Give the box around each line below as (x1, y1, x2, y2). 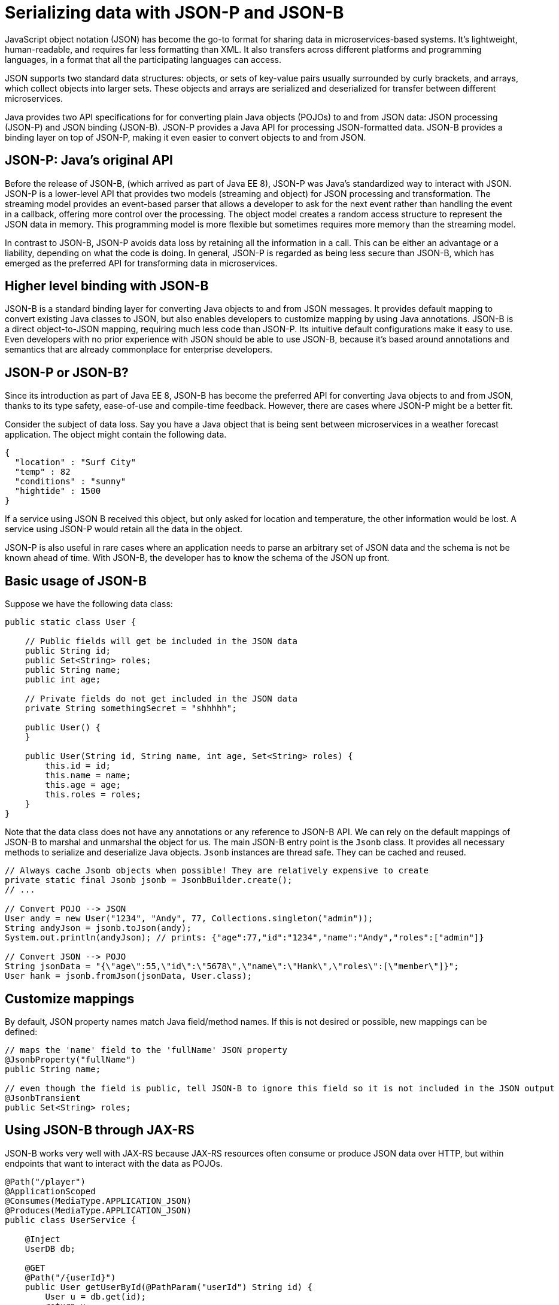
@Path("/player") (5, 1176, 86, 1186)
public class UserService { (5, 1215, 136, 1225)
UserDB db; (25, 1243, 76, 1254)
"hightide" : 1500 (14, 486, 101, 496)
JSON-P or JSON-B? (5, 365, 129, 380)
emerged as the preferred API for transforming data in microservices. (5, 257, 278, 268)
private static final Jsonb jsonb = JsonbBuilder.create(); (5, 875, 293, 885)
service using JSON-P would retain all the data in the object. (5, 524, 242, 535)
